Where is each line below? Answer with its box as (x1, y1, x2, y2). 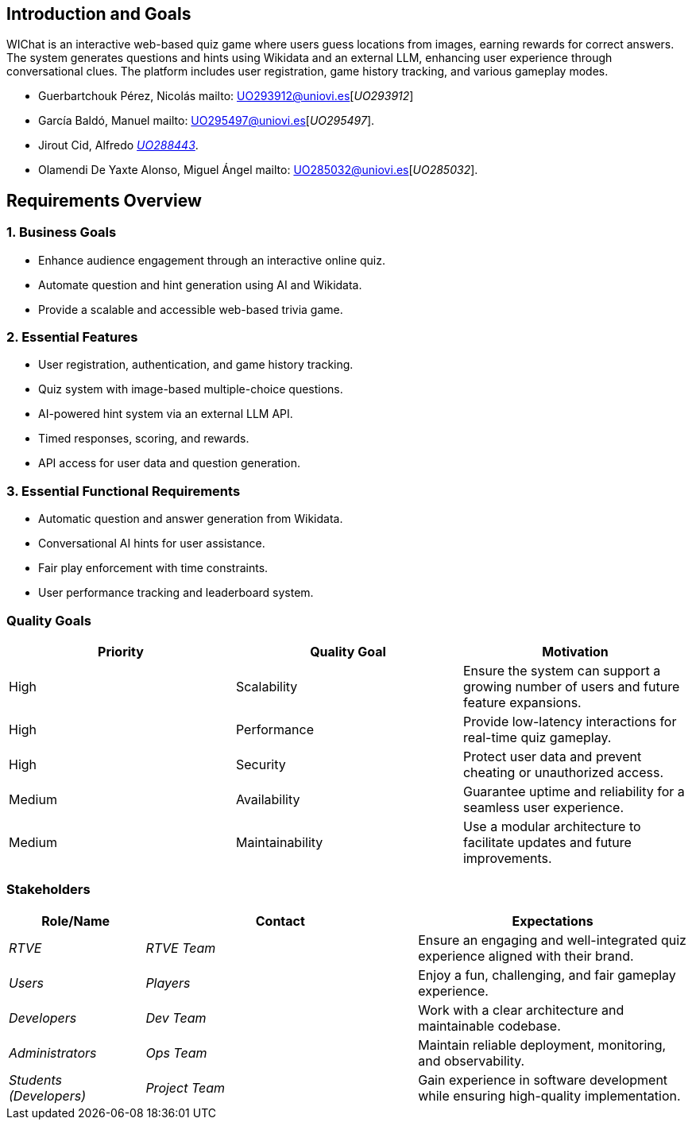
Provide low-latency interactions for (462, 713, 677, 729)
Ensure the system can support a (462, 662, 661, 679)
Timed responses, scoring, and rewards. (38, 431, 249, 446)
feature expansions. (462, 694, 582, 710)
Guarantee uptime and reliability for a (462, 783, 685, 799)
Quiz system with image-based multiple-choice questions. (38, 382, 343, 397)
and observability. (418, 1052, 525, 1069)
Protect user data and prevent (462, 748, 642, 764)
